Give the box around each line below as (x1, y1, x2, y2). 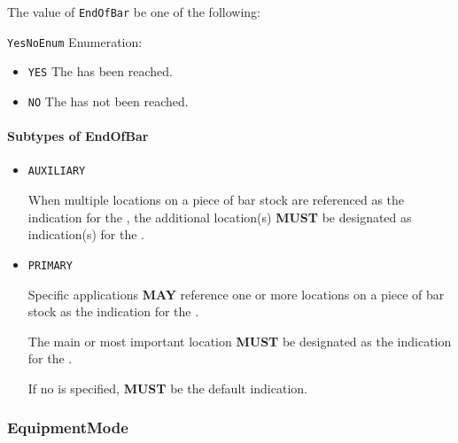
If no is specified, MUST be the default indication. (27, 378, 307, 397)
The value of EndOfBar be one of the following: (7, 3, 260, 20)
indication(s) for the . (27, 225, 144, 244)
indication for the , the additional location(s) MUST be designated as (27, 207, 412, 226)
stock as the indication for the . (27, 302, 199, 321)
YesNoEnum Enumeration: (7, 32, 143, 51)
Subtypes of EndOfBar (7, 127, 149, 145)
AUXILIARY (27, 165, 86, 178)
